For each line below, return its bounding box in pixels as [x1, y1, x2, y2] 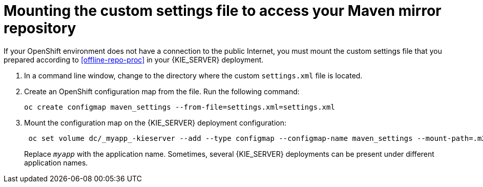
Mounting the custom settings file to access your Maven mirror [4, 2, 442, 19]
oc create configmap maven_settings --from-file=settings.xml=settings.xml [24, 102, 335, 111]
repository [4, 19, 76, 37]
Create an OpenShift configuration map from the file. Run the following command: [24, 87, 300, 96]
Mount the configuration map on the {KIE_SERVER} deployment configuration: [24, 118, 286, 127]
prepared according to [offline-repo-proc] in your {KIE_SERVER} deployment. [4, 55, 264, 64]
